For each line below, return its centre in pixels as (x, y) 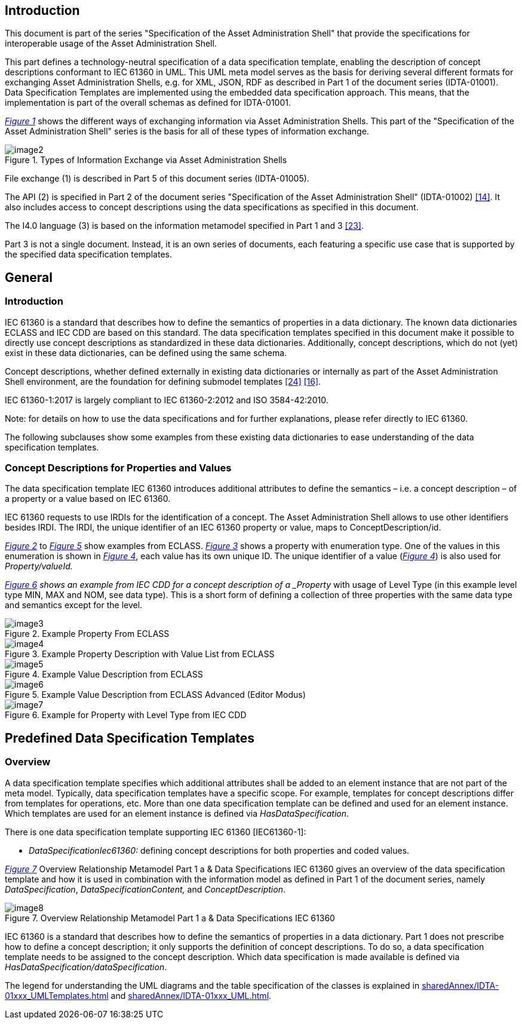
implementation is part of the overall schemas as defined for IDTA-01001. (148, 103)
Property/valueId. (39, 566)
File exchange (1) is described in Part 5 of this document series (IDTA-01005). (157, 179)
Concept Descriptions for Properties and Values (118, 468)
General (29, 277)
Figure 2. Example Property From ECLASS (87, 634)
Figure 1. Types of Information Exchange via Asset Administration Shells (146, 160)
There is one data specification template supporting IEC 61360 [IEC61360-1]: (156, 832)
